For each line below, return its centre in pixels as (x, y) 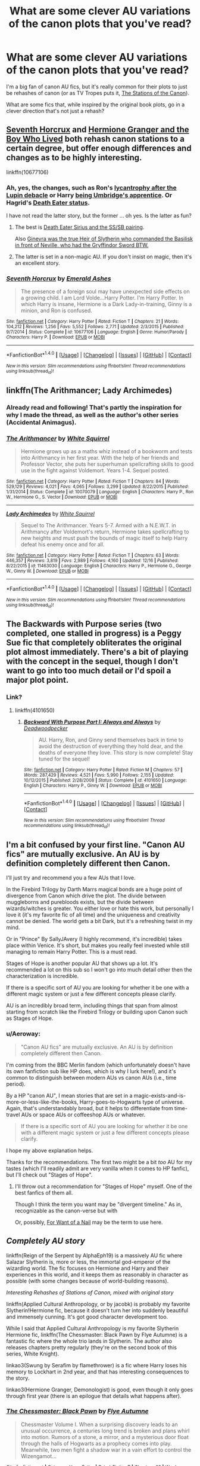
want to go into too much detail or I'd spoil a (89, 671)
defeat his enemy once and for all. (62, 544)
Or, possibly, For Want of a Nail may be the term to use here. (89, 1222)
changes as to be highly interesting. (74, 158)
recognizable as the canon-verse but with (66, 1210)
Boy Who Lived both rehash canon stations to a (95, 139)
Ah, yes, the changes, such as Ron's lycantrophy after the (91, 188)
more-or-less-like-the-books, (42, 1102)
